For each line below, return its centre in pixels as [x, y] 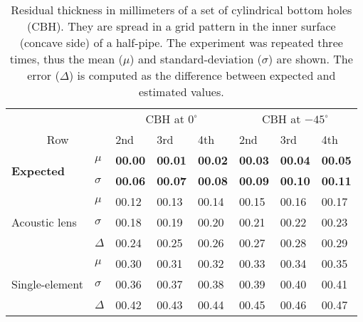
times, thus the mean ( [66, 59]
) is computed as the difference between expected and [202, 75]
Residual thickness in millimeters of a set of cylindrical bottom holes [181, 10]
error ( [43, 75]
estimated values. [181, 92]
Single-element [47, 284]
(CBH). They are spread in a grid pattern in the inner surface [181, 26]
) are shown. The [311, 59]
